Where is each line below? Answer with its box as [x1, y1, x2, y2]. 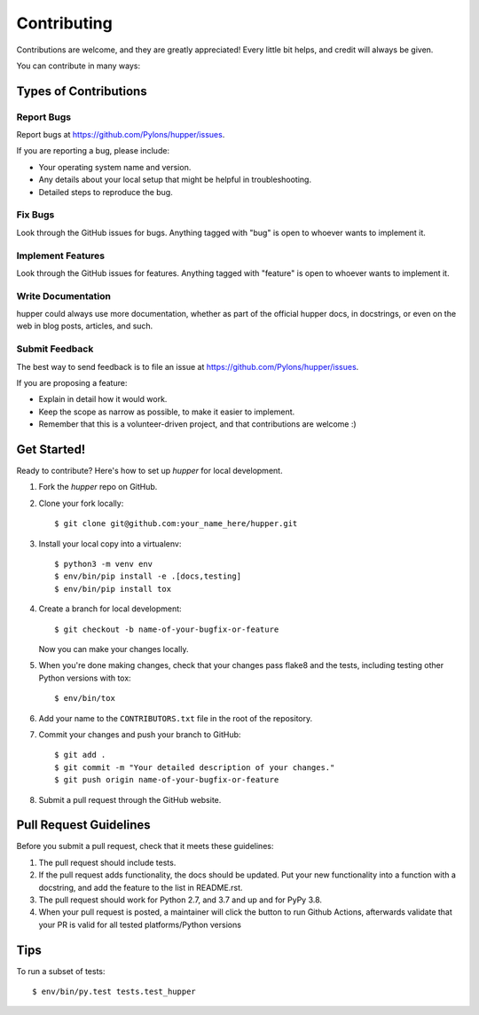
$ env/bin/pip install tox [54, 584, 172, 594]
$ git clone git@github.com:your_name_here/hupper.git [54, 519, 298, 529]
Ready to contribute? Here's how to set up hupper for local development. [16, 466, 283, 476]
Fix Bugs [16, 209, 55, 221]
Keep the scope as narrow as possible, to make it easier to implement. [38, 406, 295, 417]
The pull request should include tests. [38, 857, 177, 868]
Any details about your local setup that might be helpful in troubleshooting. [38, 174, 312, 185]
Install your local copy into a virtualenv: [38, 538, 182, 549]
